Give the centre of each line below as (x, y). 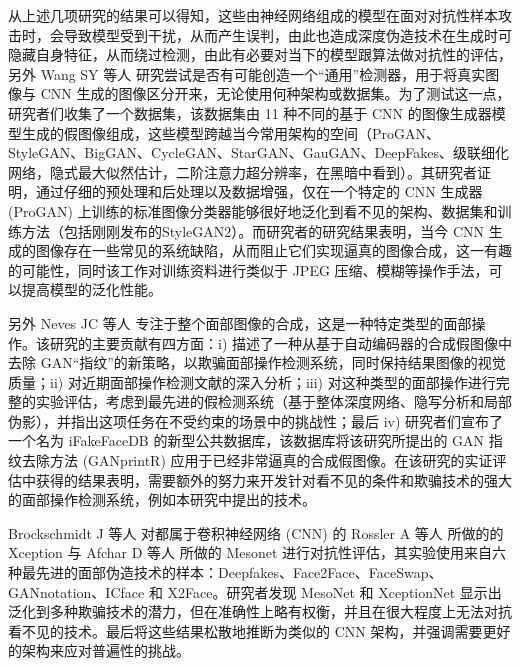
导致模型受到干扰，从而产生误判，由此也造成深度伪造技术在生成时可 (287, 34)
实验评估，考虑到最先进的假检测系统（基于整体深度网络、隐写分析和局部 (273, 401)
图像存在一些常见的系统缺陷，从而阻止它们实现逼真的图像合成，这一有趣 (273, 250)
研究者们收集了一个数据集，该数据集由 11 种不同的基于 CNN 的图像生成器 (250, 112)
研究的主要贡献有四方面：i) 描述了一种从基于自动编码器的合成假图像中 (280, 342)
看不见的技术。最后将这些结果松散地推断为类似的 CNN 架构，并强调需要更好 (259, 630)
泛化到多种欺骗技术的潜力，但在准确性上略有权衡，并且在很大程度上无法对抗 (260, 611)
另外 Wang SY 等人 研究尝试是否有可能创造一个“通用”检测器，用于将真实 (247, 73)
